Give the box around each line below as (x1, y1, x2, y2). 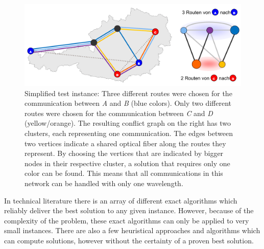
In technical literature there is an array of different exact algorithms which (4, 195, 237, 206)
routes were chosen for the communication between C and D (25, 107, 213, 118)
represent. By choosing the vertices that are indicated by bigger (25, 148, 224, 159)
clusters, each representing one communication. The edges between (25, 127, 233, 138)
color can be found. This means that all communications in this (25, 168, 223, 178)
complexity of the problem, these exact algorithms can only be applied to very (4, 215, 249, 225)
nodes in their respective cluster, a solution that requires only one (25, 157, 230, 168)
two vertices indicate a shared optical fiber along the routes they (25, 138, 226, 148)
